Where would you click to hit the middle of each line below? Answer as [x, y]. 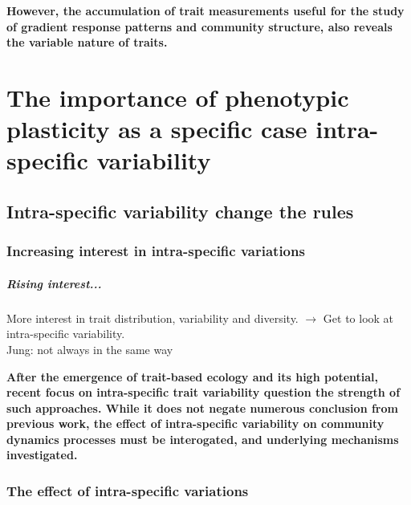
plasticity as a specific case [157, 129]
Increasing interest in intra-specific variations [156, 251]
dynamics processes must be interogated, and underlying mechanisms [203, 439]
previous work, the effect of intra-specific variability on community [195, 424]
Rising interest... [54, 283]
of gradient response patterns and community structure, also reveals [199, 26]
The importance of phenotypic [178, 97]
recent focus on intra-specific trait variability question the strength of [203, 392]
